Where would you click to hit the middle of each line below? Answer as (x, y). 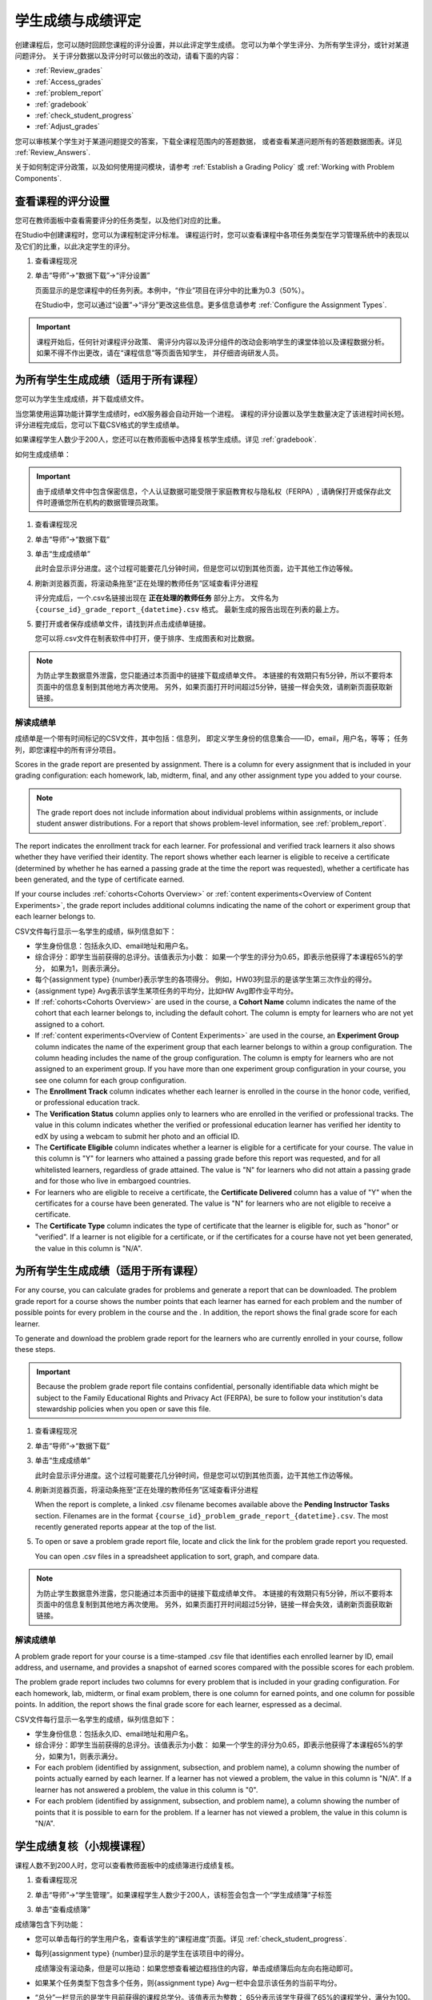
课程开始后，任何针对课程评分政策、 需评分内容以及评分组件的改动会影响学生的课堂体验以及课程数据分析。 (212, 342)
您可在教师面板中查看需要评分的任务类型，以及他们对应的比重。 (120, 220)
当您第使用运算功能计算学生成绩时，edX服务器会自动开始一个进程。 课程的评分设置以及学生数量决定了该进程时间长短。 (212, 414)
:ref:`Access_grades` (69, 82)
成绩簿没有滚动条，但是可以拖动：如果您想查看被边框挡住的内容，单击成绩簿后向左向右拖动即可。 (196, 1968)
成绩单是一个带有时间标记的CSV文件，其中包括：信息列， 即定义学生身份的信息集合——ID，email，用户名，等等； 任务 (211, 738)
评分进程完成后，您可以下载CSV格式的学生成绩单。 (99, 425)
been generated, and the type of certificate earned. (100, 879)
